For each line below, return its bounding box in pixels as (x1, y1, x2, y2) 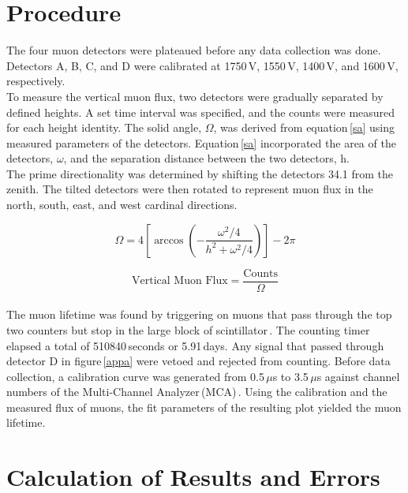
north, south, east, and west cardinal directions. (6, 196, 238, 213)
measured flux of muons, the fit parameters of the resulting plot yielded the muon (6, 398, 402, 415)
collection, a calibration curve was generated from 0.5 (6, 368, 264, 384)
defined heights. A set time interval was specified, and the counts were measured (6, 103, 395, 120)
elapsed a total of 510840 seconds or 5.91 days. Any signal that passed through (6, 337, 384, 353)
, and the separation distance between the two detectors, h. (63, 150, 350, 166)
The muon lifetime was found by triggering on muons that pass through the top (6, 306, 392, 323)
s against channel (316, 368, 400, 384)
